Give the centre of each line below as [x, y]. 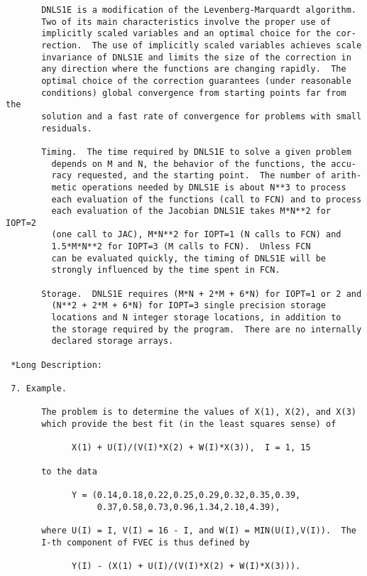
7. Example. [39, 388]
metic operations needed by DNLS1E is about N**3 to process [199, 187]
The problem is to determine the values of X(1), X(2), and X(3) [199, 412]
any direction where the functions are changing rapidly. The [194, 69]
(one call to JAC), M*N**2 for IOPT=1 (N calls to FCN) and [196, 235]
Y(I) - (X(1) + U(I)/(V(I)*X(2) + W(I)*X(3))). [186, 566]
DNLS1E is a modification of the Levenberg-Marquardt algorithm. [199, 10]
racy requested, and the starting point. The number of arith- [207, 176]
